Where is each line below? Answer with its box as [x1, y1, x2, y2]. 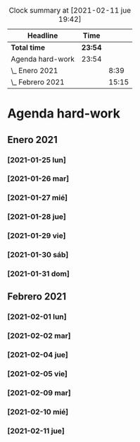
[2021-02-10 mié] [7, 407, 69, 416]
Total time [11, 42, 46, 52]
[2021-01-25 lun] [7, 154, 67, 164]
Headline [27, 30, 58, 40]
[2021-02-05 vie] [7, 369, 68, 379]
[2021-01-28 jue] [7, 212, 67, 222]
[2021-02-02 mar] [7, 331, 71, 341]
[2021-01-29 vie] [7, 231, 66, 241]
